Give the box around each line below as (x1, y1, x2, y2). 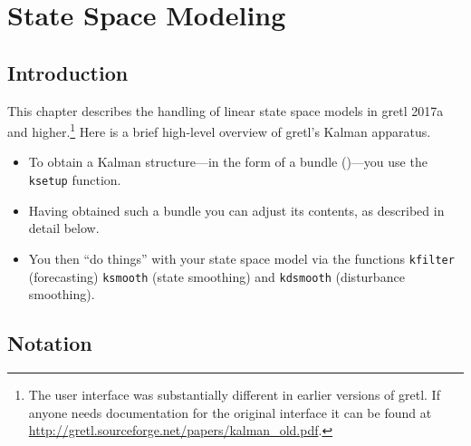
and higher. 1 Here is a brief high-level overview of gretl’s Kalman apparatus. (7, 120, 431, 141)
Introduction (7, 58, 129, 86)
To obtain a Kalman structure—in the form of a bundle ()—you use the (28, 152, 428, 171)
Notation (7, 329, 92, 357)
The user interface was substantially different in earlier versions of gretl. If (28, 384, 440, 403)
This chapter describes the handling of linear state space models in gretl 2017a (7, 101, 444, 120)
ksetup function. (28, 170, 121, 189)
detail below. (28, 218, 100, 238)
